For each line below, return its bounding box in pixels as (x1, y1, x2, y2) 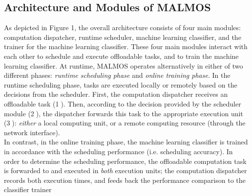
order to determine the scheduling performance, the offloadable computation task (4, 156, 247, 166)
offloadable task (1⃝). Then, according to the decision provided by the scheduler (4, 98, 241, 108)
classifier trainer (4, 184, 52, 195)
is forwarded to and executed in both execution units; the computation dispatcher (4, 165, 247, 176)
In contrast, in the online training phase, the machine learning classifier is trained (4, 137, 248, 147)
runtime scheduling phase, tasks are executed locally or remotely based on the (4, 79, 237, 89)
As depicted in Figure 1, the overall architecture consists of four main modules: (4, 22, 241, 33)
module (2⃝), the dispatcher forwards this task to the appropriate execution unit (4, 108, 243, 118)
